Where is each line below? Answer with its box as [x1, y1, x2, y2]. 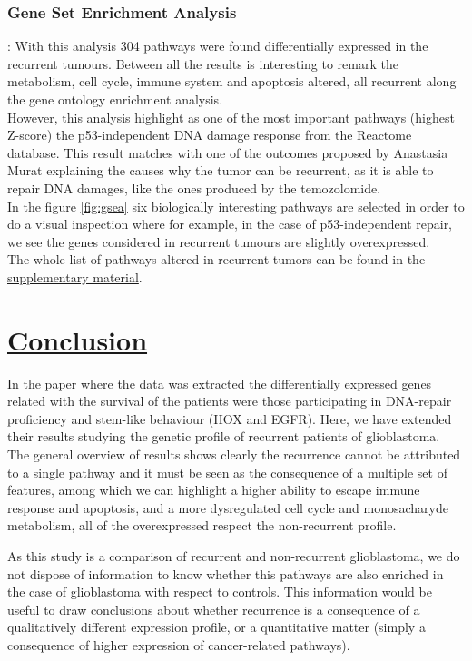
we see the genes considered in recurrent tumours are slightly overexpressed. [7, 232, 430, 251]
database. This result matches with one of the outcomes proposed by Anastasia [7, 143, 448, 162]
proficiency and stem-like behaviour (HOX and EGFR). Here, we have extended [7, 409, 452, 428]
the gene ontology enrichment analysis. [7, 90, 223, 108]
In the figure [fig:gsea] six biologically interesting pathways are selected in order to [7, 196, 465, 215]
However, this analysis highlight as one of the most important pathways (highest [7, 107, 455, 126]
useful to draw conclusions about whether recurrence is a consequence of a [7, 599, 420, 618]
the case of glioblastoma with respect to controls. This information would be [7, 582, 432, 601]
